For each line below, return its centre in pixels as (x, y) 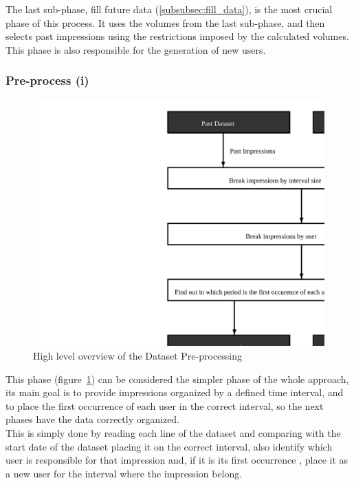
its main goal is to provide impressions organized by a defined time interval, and (175, 392)
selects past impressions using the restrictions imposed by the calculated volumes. (177, 36)
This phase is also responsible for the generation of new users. (136, 49)
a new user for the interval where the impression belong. (124, 473)
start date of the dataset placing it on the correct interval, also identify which (169, 446)
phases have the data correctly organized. (93, 419)
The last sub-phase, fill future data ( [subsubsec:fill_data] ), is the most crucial (169, 9)
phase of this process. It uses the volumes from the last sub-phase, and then (165, 22)
